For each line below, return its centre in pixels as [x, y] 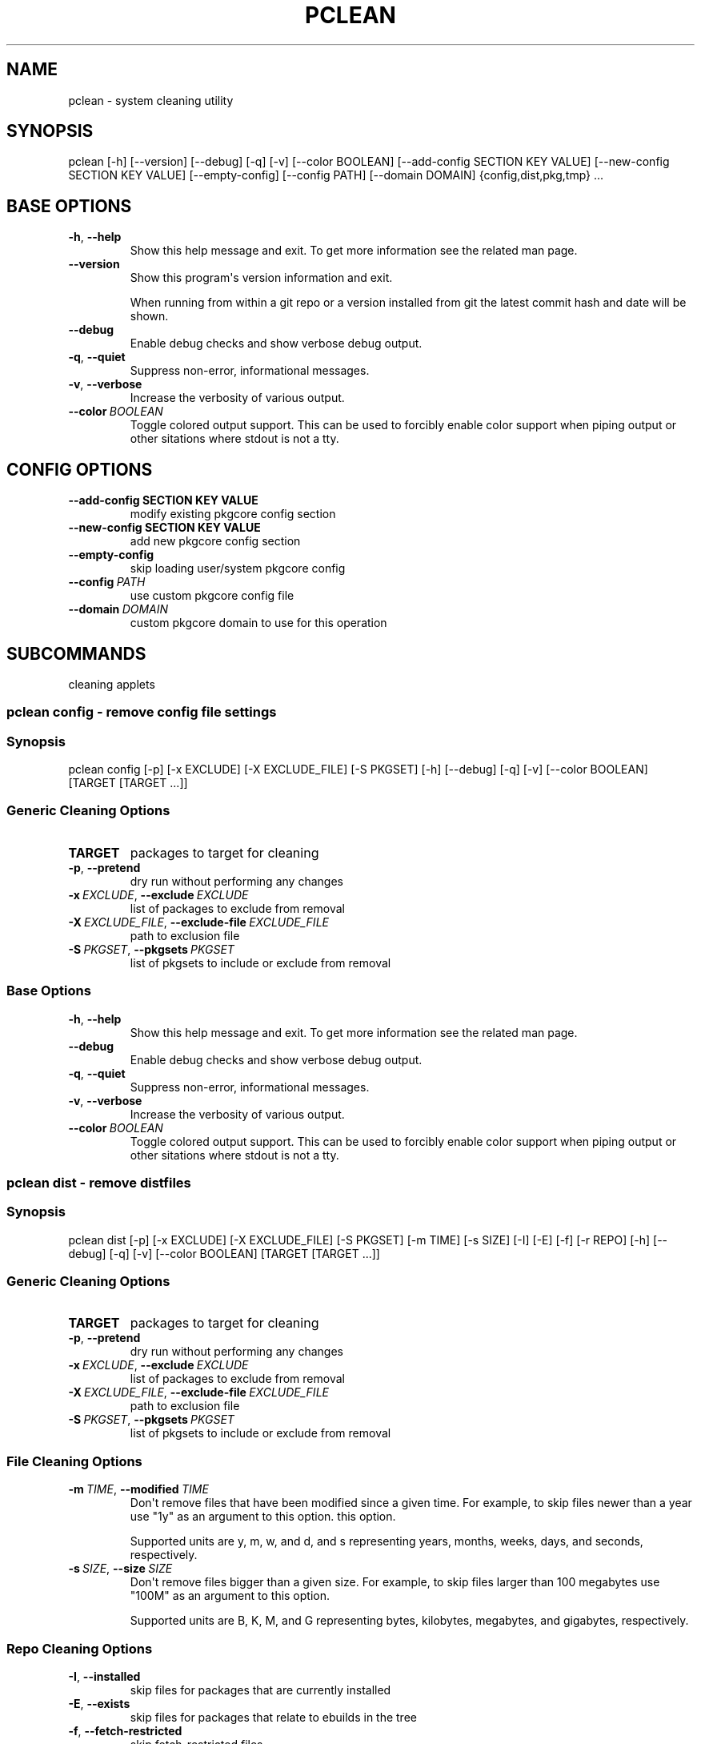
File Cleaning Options [74, 1461]
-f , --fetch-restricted [125, 1730]
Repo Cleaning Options [80, 1648]
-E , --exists [99, 1703]
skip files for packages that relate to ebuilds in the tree [273, 1717]
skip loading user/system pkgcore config [238, 569]
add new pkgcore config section [215, 541]
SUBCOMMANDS [76, 653]
